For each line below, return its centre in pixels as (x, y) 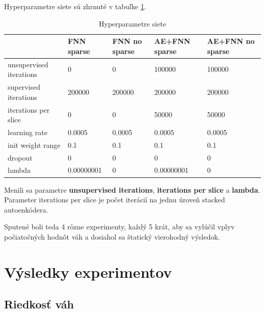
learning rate (28, 132)
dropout (20, 157)
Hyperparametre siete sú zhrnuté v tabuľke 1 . (75, 6)
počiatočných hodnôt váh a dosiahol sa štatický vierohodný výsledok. (112, 236)
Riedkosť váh (39, 304)
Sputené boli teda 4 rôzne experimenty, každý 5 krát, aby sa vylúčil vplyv (120, 227)
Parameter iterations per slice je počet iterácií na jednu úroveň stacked (115, 200)
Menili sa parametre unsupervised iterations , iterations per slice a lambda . (132, 189)
